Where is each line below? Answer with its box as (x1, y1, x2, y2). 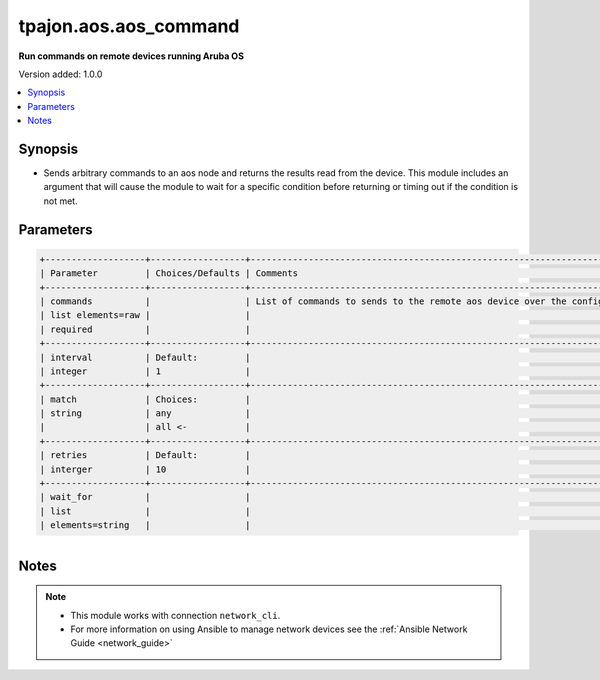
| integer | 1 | (39, 365, 251, 377)
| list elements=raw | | (39, 310, 251, 321)
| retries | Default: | (39, 450, 251, 461)
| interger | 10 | (39, 463, 251, 475)
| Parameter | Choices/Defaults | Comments (39, 268, 299, 279)
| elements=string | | (39, 520, 251, 531)
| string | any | (39, 408, 251, 419)
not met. (43, 195, 79, 207)
